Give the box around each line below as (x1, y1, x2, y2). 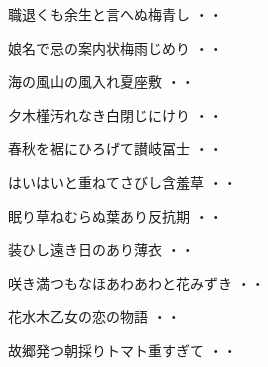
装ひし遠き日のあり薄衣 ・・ (8, 239, 195, 260)
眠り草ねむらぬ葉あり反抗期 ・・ (8, 205, 223, 226)
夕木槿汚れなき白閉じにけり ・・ (8, 104, 223, 125)
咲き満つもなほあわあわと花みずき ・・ (8, 272, 265, 293)
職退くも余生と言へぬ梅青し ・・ (8, 4, 223, 24)
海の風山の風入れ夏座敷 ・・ (8, 71, 195, 92)
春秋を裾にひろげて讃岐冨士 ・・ (8, 138, 223, 159)
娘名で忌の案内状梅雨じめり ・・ (8, 37, 223, 58)
